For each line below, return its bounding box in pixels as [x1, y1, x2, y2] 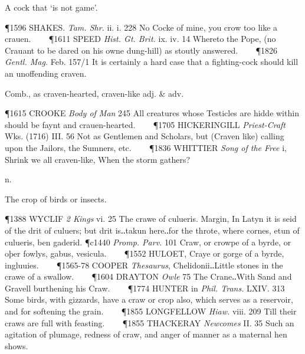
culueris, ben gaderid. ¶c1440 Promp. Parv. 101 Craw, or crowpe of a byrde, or [5, 235, 291, 248]
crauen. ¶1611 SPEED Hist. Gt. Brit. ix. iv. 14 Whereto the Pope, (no [5, 32, 276, 45]
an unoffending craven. [5, 67, 87, 79]
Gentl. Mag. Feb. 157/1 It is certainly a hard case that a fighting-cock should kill [5, 55, 299, 68]
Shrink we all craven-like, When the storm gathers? [5, 153, 191, 165]
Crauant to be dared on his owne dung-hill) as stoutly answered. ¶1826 [5, 44, 278, 56]
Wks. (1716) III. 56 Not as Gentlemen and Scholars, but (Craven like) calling [5, 130, 284, 142]
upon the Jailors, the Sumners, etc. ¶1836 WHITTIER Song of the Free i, [5, 141, 287, 153]
